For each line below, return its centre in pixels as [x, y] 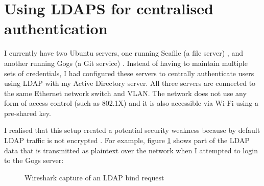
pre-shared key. [28, 113]
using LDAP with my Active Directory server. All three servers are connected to [130, 83]
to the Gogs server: [34, 160]
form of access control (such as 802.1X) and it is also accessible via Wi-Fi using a [131, 103]
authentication [56, 28]
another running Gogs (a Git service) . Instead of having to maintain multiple [126, 63]
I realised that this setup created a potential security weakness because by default [132, 130]
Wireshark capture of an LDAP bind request [94, 177]
